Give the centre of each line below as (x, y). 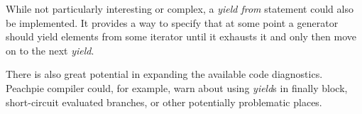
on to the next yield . (50, 50)
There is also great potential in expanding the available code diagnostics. (164, 74)
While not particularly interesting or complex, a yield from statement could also (180, 8)
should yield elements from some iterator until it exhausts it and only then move (181, 36)
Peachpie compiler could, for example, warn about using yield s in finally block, (177, 87)
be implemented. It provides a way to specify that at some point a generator (172, 22)
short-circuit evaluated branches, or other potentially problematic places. (164, 102)
